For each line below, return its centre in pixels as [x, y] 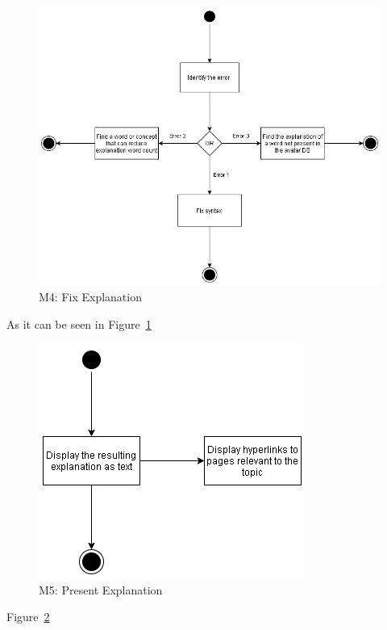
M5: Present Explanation [101, 589]
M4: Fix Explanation [90, 296]
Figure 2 [28, 617]
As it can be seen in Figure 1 [79, 323]
